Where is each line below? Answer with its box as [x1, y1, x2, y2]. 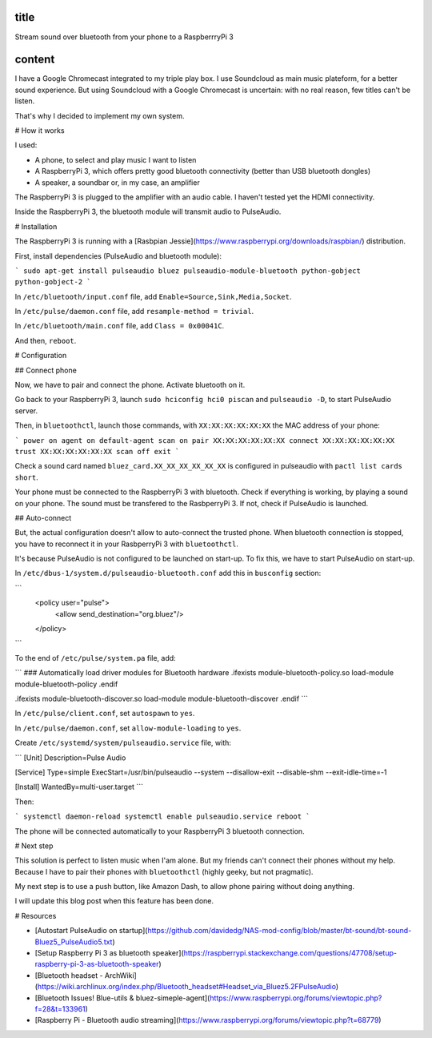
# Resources [14, 911, 57, 920]
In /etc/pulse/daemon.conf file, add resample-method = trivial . [14, 307, 254, 316]
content [14, 53, 55, 66]
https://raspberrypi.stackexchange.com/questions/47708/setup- [183, 948, 398, 958]
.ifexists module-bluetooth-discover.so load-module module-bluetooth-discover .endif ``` [14, 694, 308, 703]
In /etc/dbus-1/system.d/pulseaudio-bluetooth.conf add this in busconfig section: [14, 569, 322, 578]
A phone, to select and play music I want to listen [34, 155, 197, 164]
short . [14, 473, 39, 482]
